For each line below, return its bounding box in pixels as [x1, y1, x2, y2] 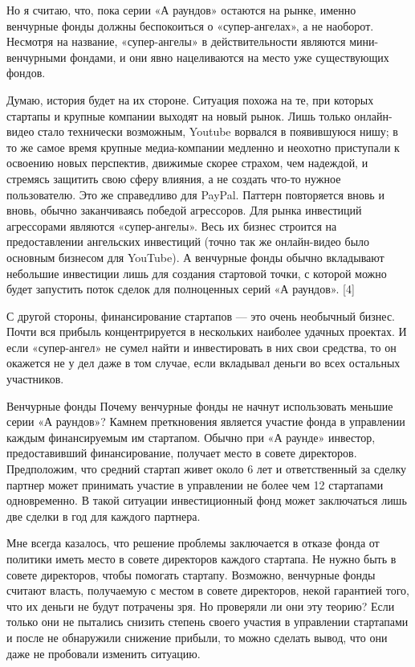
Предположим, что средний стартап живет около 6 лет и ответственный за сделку [6, 460, 407, 477]
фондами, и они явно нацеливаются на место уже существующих [70, 48, 389, 65]
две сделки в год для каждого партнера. [6, 507, 201, 524]
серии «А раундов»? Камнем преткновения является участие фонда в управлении [6, 413, 405, 430]
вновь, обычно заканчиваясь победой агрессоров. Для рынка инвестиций [6, 202, 362, 219]
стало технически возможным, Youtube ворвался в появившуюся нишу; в [38, 123, 398, 140]
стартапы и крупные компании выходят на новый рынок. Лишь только [6, 107, 351, 124]
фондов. [6, 64, 46, 81]
